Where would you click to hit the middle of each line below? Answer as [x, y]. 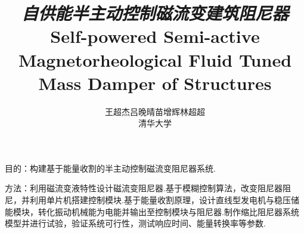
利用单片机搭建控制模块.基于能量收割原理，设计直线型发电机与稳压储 [164, 200]
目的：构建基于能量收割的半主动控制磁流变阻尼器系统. [110, 168]
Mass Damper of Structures [155, 83]
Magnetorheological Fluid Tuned [155, 59]
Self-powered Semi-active [155, 36]
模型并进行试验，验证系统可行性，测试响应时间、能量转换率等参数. [135, 223]
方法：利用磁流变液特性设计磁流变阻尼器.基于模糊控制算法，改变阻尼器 [144, 188]
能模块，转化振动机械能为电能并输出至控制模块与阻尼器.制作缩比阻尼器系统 [152, 211]
